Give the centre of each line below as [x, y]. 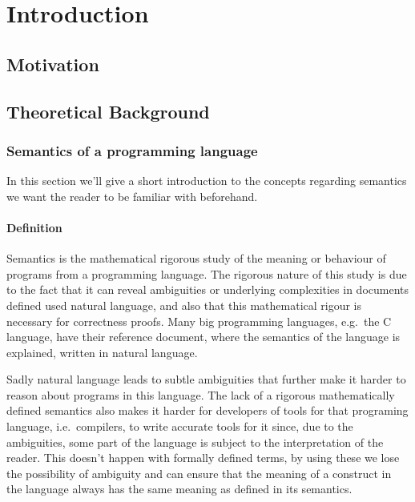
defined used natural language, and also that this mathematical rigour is [184, 305]
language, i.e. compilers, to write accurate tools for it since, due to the [180, 426]
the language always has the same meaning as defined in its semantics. [179, 489]
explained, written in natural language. [102, 352]
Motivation [53, 64]
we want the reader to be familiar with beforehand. [132, 196]
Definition [34, 227]
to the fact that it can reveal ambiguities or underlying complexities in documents [208, 289]
